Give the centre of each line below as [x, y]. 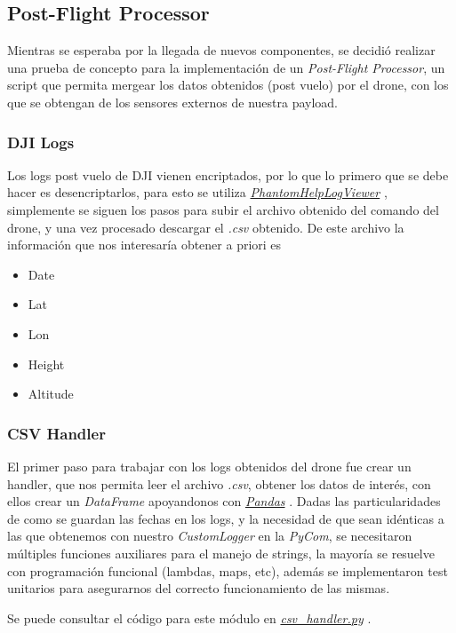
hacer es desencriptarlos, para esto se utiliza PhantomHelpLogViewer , [197, 192]
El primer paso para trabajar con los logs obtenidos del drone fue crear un [209, 466]
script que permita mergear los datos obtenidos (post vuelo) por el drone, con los [228, 85]
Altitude [51, 394]
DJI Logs [41, 142]
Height [46, 364]
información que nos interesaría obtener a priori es [144, 245]
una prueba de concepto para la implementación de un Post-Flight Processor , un [226, 67]
